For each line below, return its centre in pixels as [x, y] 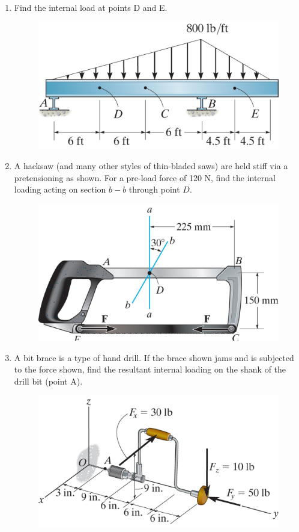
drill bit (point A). [48, 381]
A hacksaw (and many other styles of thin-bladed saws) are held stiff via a [151, 166]
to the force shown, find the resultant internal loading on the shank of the [150, 369]
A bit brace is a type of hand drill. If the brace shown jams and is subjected [154, 357]
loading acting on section [60, 189]
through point [154, 189]
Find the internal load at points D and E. [91, 7]
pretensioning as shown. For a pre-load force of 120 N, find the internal [145, 177]
